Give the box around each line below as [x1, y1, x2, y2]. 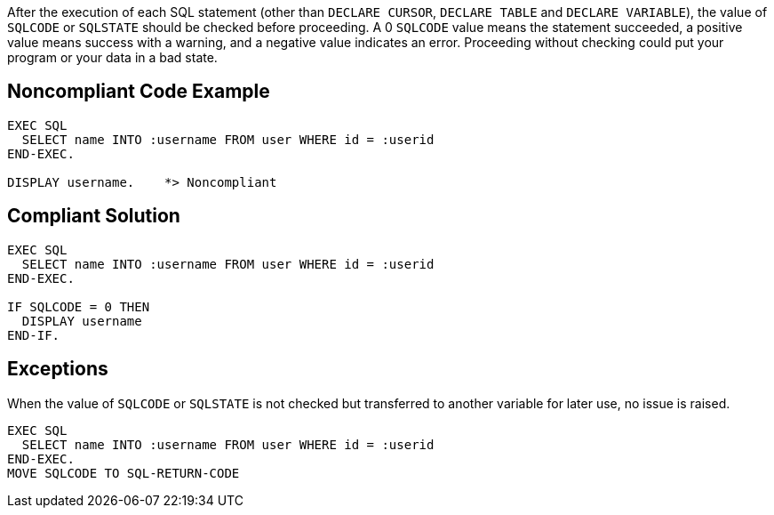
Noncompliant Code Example [7, 80, 270, 103]
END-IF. [7, 327, 60, 342]
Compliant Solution [7, 205, 180, 228]
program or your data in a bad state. [7, 50, 218, 65]
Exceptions [7, 358, 108, 381]
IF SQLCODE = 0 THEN [7, 299, 150, 314]
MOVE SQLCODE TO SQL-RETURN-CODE [7, 465, 240, 480]
